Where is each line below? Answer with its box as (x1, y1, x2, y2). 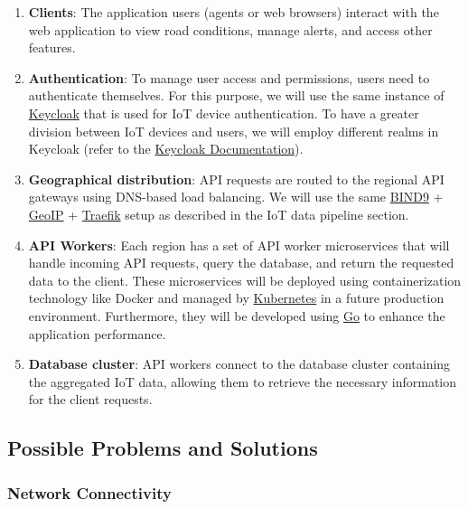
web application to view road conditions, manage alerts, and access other (28, 20, 433, 39)
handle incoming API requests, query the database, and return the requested (28, 253, 454, 272)
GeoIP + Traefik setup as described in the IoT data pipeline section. (28, 204, 409, 223)
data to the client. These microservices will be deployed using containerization (28, 270, 462, 289)
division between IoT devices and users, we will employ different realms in (28, 121, 439, 140)
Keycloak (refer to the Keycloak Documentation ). (28, 139, 304, 158)
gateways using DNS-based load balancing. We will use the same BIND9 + (28, 187, 444, 206)
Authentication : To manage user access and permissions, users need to (28, 68, 430, 87)
